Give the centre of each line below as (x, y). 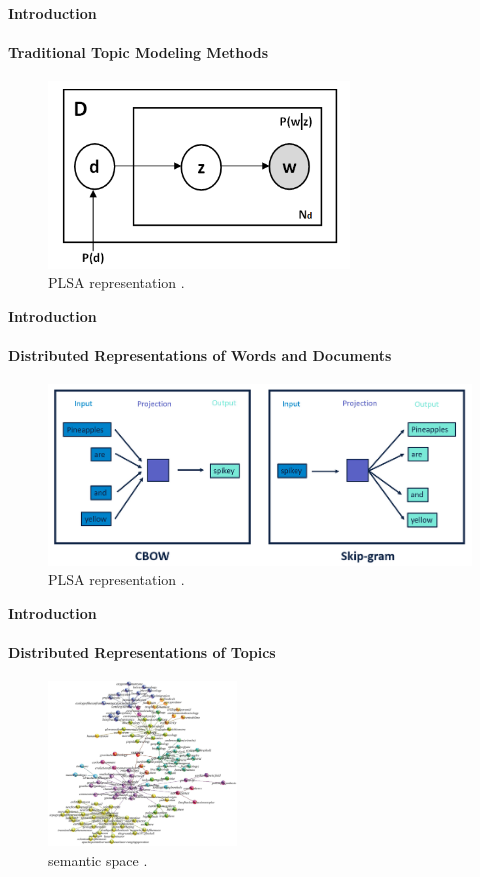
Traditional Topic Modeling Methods (138, 52)
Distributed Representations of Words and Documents (200, 355)
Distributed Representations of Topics (142, 651)
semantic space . (98, 859)
